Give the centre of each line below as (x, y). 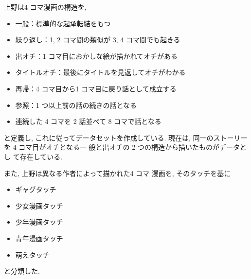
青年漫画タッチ (39, 238)
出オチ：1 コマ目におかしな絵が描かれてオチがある (97, 56)
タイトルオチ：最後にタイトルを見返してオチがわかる (100, 72)
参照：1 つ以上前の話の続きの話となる (76, 105)
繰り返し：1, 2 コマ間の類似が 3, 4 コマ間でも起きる (98, 40)
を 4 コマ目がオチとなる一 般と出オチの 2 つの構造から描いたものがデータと (125, 147)
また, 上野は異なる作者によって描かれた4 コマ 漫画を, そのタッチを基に (117, 173)
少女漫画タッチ (39, 205)
